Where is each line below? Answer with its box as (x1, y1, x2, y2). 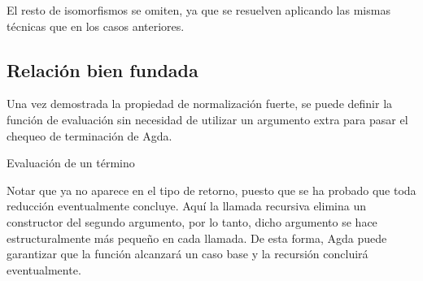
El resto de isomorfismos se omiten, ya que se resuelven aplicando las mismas (7, 2, 390, 18)
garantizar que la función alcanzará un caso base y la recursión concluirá (7, 245, 368, 262)
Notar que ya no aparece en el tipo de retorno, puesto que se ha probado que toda (7, 181, 416, 198)
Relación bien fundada (7, 57, 198, 82)
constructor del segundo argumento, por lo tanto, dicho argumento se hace (7, 213, 377, 230)
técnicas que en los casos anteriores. (7, 17, 185, 34)
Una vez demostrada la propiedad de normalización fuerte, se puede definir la (7, 95, 393, 112)
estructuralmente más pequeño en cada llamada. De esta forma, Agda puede (7, 229, 387, 246)
